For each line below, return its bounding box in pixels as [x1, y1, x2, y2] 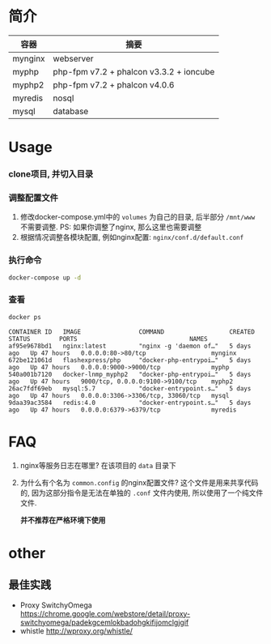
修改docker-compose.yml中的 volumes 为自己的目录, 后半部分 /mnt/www [19, 212, 256, 222]
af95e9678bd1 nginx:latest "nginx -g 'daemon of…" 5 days [8, 342, 252, 350]
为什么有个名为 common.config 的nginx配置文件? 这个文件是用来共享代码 [19, 477, 259, 487]
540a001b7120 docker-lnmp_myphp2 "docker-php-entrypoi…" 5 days [8, 370, 252, 378]
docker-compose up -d [8, 273, 82, 282]
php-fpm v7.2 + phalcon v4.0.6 [53, 79, 175, 90]
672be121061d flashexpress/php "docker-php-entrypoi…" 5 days [8, 356, 252, 365]
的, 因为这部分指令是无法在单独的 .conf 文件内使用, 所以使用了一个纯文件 [19, 488, 264, 497]
